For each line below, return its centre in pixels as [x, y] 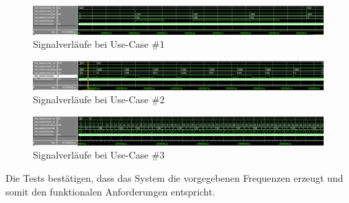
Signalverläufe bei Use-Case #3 [99, 155]
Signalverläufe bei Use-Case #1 [99, 44]
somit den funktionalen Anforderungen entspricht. [110, 191]
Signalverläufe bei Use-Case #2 [99, 99]
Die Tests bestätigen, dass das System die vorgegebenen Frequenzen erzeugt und [174, 177]
